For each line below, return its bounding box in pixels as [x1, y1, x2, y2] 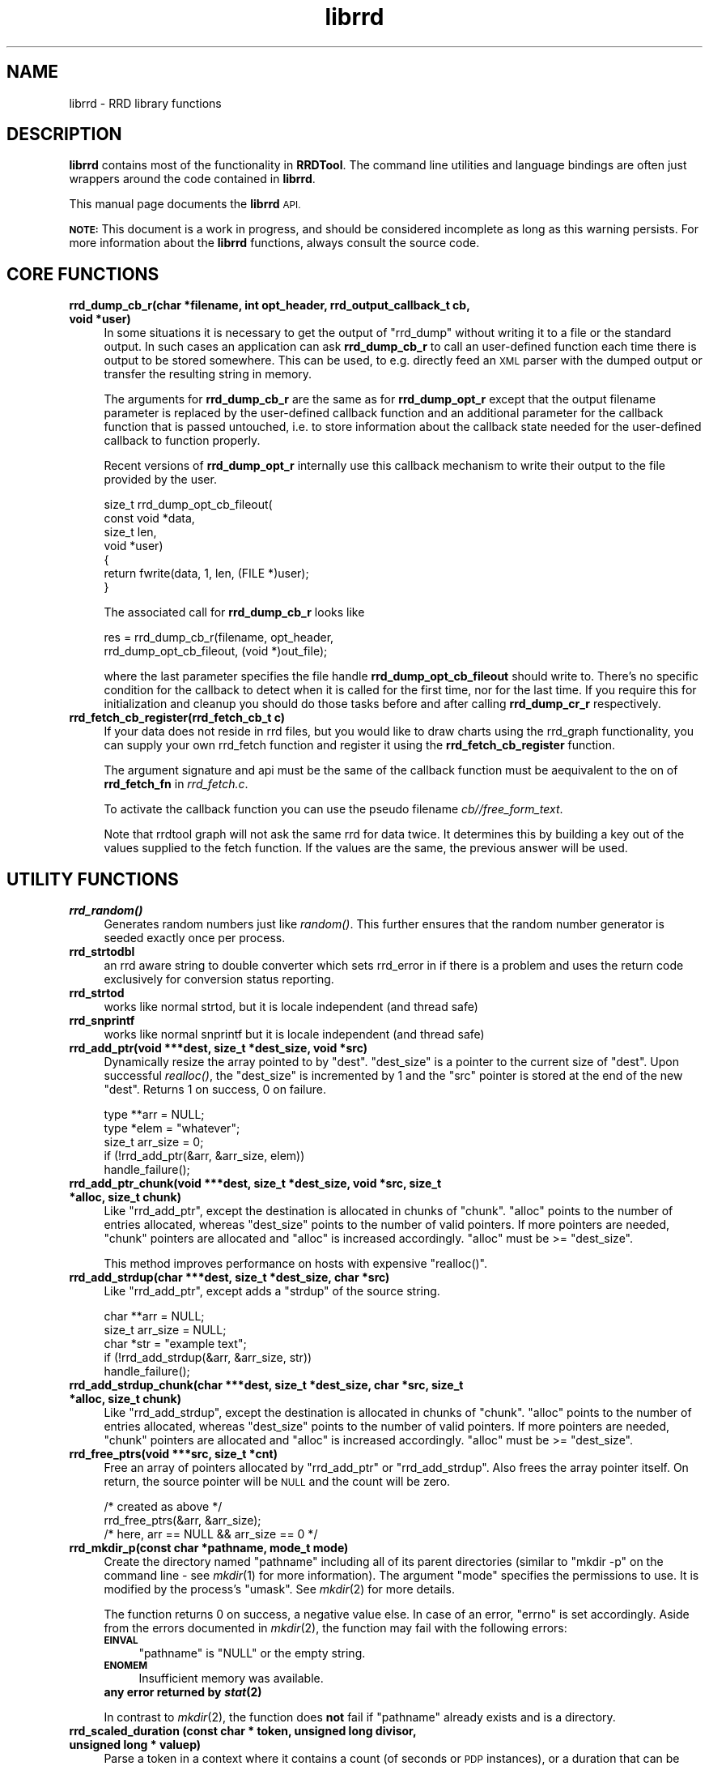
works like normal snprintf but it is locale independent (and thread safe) [104, 1027, 485, 1042]
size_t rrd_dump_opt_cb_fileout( [104, 497, 273, 512]
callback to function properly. [104, 433, 261, 448]
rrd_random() [69, 903, 143, 918]
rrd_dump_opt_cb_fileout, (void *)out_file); [104, 644, 328, 659]
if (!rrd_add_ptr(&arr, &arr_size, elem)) [104, 1149, 305, 1163]
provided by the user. [104, 472, 217, 487]
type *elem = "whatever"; [104, 1121, 240, 1136]
